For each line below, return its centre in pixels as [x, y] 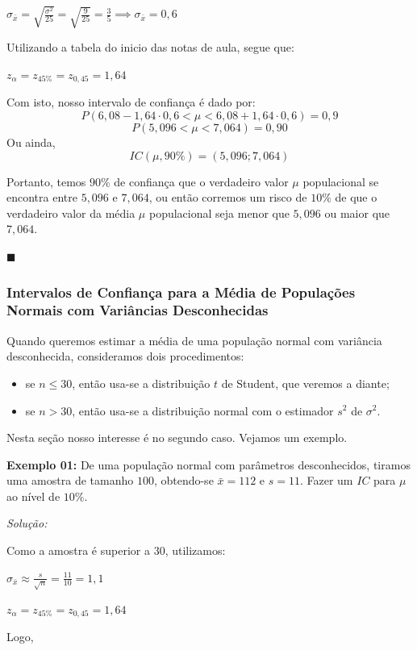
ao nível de [33, 496]
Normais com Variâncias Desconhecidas [138, 310]
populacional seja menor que [219, 212]
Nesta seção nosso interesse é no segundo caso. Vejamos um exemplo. [177, 437]
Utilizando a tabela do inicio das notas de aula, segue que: [150, 47]
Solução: [27, 523]
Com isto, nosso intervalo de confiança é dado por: [131, 102]
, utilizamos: [195, 550]
